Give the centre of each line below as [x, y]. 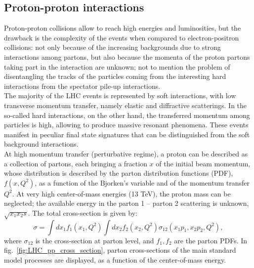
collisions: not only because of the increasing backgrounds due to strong [112, 47]
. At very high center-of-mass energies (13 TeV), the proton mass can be [121, 193]
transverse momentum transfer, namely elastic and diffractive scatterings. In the [126, 105]
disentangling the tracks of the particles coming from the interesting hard [115, 76]
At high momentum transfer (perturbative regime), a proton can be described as [126, 153]
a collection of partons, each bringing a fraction [76, 163]
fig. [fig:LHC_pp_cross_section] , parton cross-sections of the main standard [120, 250]
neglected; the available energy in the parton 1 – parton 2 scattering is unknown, [127, 203]
